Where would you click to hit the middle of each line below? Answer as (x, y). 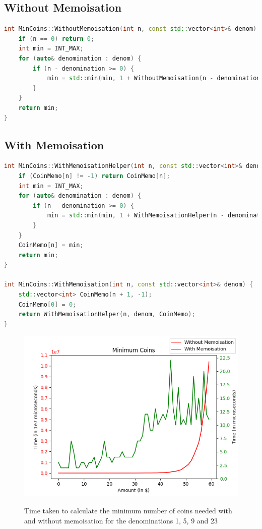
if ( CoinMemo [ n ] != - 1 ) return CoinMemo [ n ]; (94, 176)
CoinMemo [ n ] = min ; (51, 245)
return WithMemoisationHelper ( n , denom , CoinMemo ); (107, 314)
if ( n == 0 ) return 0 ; (56, 39)
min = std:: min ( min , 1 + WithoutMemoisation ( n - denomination (154, 78)
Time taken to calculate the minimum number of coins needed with (128, 511)
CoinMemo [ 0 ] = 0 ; (47, 304)
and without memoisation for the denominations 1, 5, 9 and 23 (121, 520)
